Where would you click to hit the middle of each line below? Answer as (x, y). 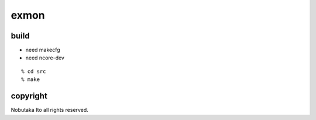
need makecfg (43, 50)
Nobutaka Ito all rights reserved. (50, 110)
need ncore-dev (45, 58)
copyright (29, 96)
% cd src (34, 71)
